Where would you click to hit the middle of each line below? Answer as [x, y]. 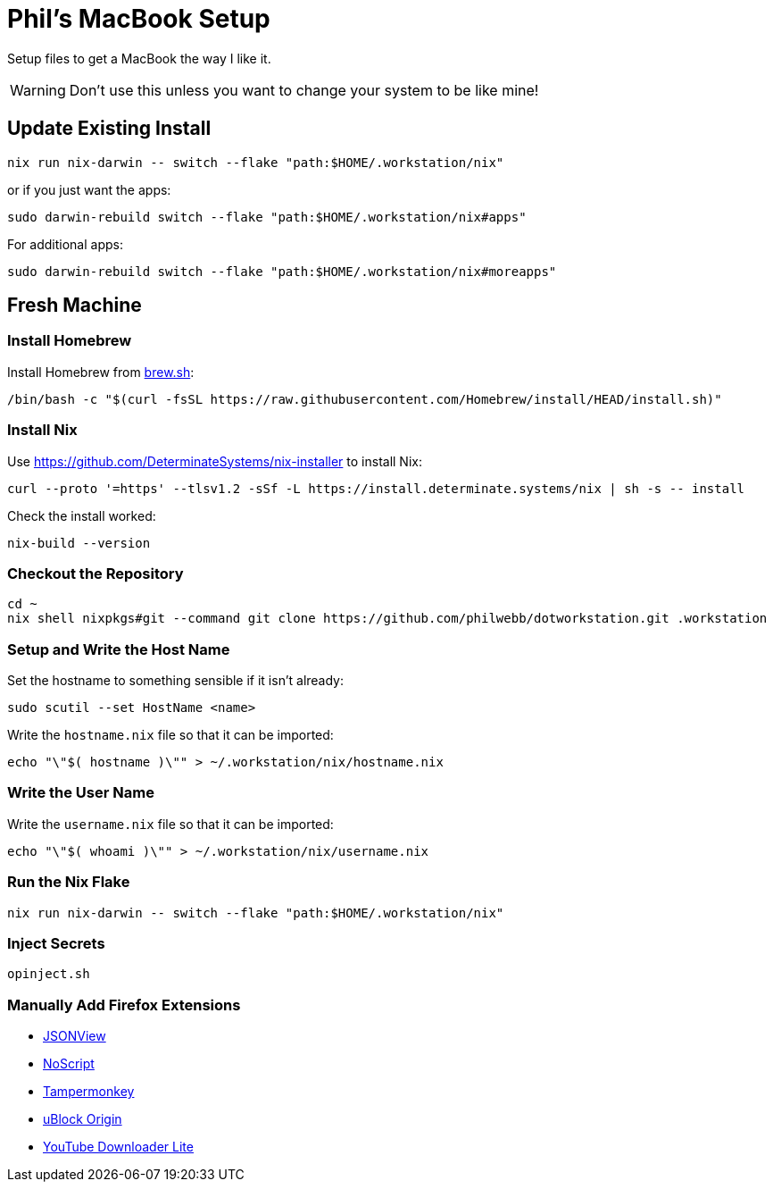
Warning [38, 90]
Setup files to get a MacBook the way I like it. [139, 58]
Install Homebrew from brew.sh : [101, 372]
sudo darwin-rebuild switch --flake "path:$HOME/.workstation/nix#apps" [267, 217]
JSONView [75, 1036]
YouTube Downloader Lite [118, 1147]
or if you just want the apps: [89, 189]
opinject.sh [49, 974]
